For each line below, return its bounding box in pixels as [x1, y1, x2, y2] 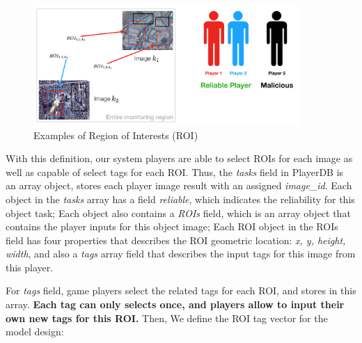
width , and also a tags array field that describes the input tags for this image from [6, 246, 356, 261]
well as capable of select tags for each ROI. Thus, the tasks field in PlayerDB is [6, 164, 344, 179]
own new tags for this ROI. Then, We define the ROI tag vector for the [6, 310, 328, 325]
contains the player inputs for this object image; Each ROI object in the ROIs [6, 219, 338, 234]
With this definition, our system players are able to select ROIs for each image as [6, 151, 353, 166]
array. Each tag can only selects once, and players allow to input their [6, 297, 345, 312]
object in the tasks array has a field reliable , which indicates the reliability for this [6, 191, 355, 206]
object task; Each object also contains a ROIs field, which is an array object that [6, 205, 351, 220]
